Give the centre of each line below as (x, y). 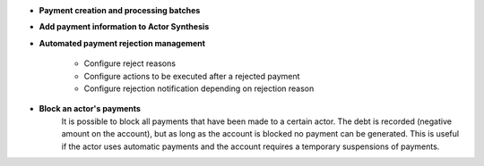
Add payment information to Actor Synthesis (124, 27)
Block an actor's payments (90, 109)
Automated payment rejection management (122, 43)
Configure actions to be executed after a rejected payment (192, 76)
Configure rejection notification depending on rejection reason (199, 88)
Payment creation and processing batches (120, 10)
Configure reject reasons (130, 63)
